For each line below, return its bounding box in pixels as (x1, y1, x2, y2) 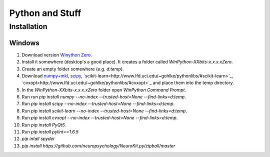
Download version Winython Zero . (21, 51, 92, 57)
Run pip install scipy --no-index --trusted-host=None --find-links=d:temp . (21, 100, 175, 107)
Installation (9, 22, 47, 31)
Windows (9, 38, 39, 47)
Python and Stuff (9, 7, 81, 18)
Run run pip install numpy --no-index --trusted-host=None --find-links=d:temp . (21, 94, 186, 100)
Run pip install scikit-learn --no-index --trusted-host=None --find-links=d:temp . (21, 107, 187, 113)
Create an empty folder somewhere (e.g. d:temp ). (21, 65, 124, 72)
